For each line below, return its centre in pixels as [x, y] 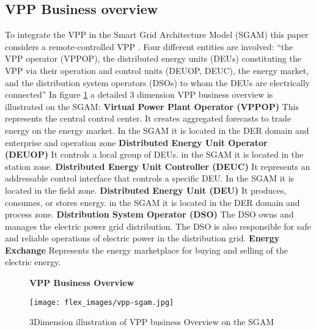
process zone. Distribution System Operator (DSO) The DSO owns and [149, 214]
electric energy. [33, 262]
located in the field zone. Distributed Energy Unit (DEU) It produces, [146, 190]
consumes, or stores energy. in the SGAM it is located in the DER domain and [152, 202]
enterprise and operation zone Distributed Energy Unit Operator [136, 142]
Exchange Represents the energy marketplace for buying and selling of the [147, 250]
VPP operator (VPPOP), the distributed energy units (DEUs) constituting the [153, 58]
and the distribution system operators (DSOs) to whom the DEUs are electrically [158, 82]
